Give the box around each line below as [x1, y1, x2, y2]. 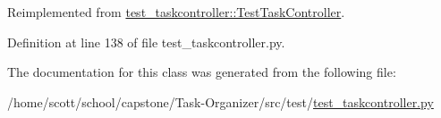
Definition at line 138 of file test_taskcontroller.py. [7, 32, 285, 51]
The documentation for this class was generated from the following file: [7, 63, 396, 81]
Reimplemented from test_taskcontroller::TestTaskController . [7, 2, 345, 21]
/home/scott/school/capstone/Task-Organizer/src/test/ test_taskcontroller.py [7, 92, 434, 111]
